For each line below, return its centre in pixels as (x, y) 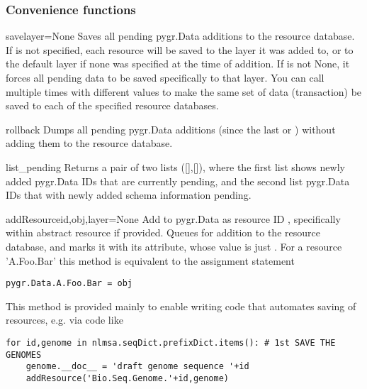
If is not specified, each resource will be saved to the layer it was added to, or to (180, 49)
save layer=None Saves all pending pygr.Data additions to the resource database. (180, 36)
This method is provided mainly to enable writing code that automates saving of (181, 306)
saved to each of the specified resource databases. (112, 105)
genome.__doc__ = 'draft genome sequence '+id (137, 367)
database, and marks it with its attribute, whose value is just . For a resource (174, 246)
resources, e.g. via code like (64, 320)
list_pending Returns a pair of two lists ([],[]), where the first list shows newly (175, 166)
